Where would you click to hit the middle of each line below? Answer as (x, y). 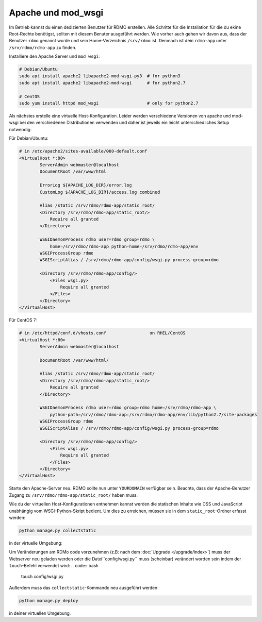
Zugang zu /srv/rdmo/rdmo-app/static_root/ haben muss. (73, 495)
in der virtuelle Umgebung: (36, 543)
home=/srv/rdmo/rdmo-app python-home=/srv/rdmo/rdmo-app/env (124, 246)
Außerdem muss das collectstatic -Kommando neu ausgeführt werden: (84, 588)
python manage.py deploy (49, 600)
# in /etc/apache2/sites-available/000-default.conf (83, 151)
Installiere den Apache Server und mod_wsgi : (55, 56)
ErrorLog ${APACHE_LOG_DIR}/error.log (86, 185)
